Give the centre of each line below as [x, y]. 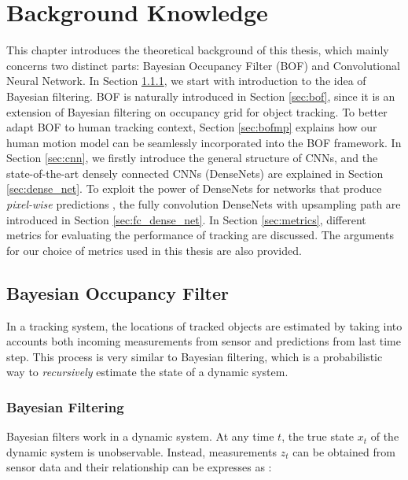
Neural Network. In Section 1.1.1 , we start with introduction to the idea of [186, 81]
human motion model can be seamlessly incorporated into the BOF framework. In [204, 142]
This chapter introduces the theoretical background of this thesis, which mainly [198, 50]
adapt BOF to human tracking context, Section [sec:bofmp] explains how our [192, 127]
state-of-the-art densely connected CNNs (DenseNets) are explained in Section [195, 173]
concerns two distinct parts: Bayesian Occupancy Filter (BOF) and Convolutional [203, 65]
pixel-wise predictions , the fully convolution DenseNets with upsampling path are [204, 204]
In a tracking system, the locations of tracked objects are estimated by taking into [204, 325]
